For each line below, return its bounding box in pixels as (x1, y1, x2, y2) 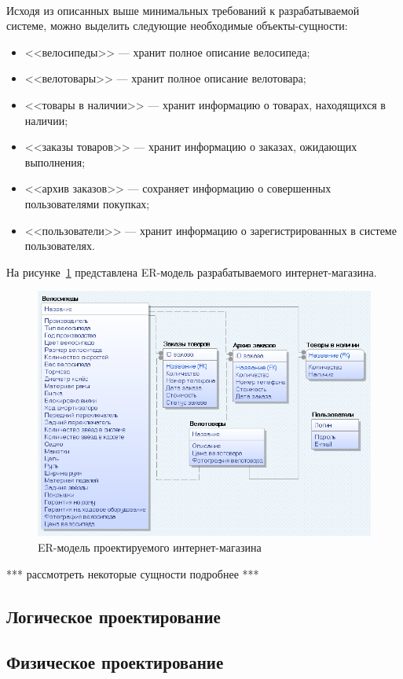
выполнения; (24, 153, 86, 170)
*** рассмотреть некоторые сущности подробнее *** (6, 565, 259, 582)
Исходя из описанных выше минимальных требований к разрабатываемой (6, 2, 360, 18)
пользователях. (24, 237, 95, 254)
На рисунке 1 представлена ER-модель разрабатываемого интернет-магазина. (6, 263, 377, 280)
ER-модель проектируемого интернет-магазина (38, 538, 262, 555)
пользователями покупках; (24, 195, 150, 211)
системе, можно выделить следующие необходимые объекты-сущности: (6, 17, 348, 34)
